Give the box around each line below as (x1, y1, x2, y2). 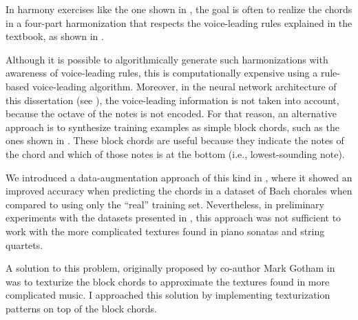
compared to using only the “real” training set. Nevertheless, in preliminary (6, 197, 324, 211)
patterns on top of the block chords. (6, 301, 157, 315)
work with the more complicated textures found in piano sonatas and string (6, 223, 325, 238)
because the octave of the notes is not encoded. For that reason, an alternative (6, 106, 337, 121)
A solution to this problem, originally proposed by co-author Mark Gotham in (6, 261, 335, 275)
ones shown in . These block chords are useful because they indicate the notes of (6, 133, 344, 148)
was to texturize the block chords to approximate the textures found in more (6, 274, 330, 288)
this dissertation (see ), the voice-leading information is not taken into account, (6, 92, 339, 107)
